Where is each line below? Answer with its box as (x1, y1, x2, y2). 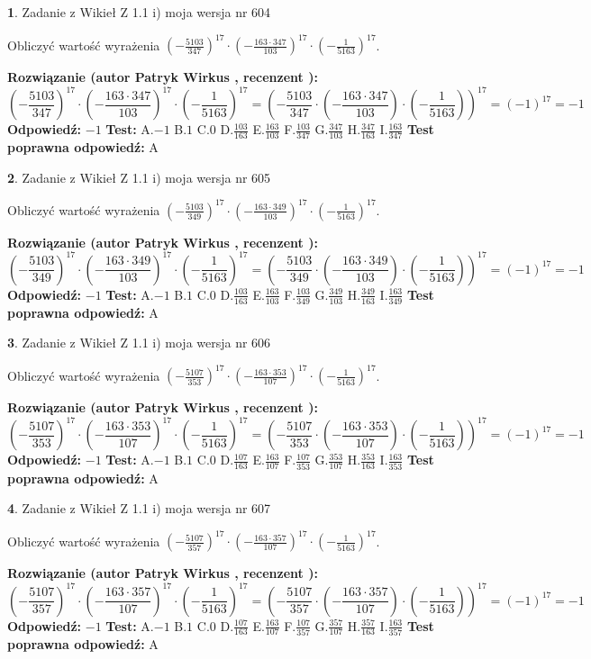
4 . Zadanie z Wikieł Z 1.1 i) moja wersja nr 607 (7, 499, 271, 518)
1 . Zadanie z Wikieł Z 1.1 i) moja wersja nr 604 (7, 3, 271, 21)
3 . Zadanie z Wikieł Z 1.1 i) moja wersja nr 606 (7, 333, 271, 352)
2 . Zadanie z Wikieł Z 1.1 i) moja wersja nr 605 (7, 167, 271, 186)
